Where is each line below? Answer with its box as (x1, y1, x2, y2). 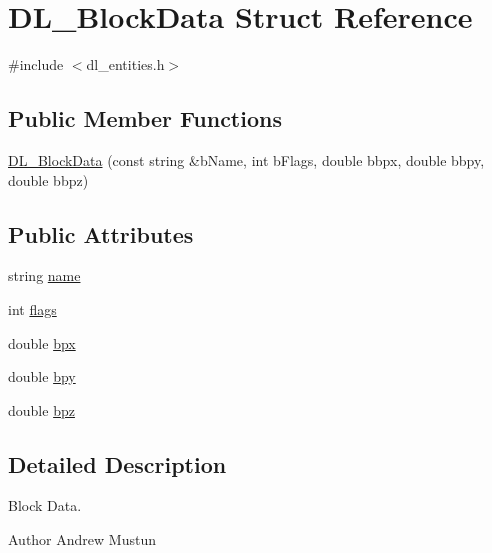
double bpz (8, 399, 75, 420)
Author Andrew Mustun (8, 529, 156, 550)
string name (8, 265, 81, 286)
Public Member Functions (8, 103, 282, 134)
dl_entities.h (86, 54, 165, 75)
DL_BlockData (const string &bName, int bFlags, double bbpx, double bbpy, (8, 149, 485, 170)
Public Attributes (8, 218, 194, 249)
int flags (8, 298, 57, 319)
